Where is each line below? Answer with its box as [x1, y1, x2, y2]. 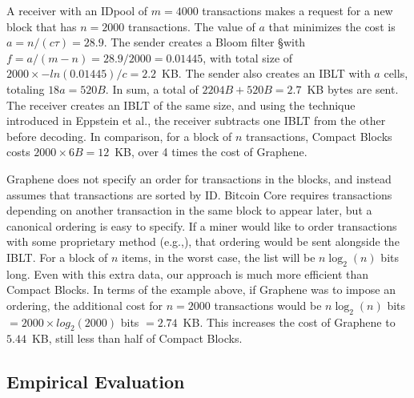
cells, [384, 65, 408, 82]
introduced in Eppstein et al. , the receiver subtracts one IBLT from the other [6, 112, 386, 129]
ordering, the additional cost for [6, 296, 163, 313]
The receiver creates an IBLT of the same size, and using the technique [6, 96, 356, 113]
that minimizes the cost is [268, 18, 396, 34]
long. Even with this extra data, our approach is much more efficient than [6, 265, 369, 282]
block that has [6, 18, 77, 34]
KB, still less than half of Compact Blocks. [31, 330, 243, 347]
